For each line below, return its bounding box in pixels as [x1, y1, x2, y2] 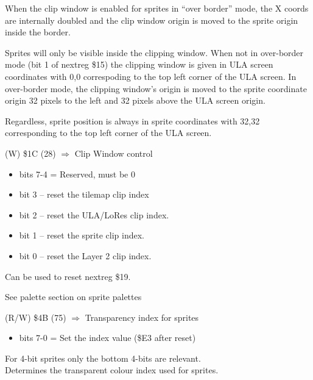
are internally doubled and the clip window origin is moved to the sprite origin [5, 13, 298, 26]
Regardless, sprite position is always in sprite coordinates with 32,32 [5, 114, 260, 127]
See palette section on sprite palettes [5, 290, 142, 303]
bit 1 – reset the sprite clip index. [19, 229, 144, 242]
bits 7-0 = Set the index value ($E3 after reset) [19, 331, 196, 344]
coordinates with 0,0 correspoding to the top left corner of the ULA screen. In [5, 70, 297, 82]
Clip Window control [74, 146, 153, 159]
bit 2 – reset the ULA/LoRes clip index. [19, 208, 169, 221]
